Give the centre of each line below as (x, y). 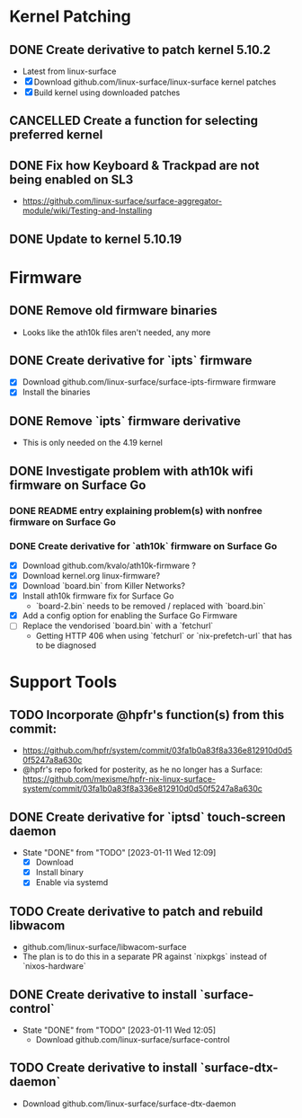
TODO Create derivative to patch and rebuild (136, 911)
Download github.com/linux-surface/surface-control (133, 1039)
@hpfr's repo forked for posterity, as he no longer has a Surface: (142, 769)
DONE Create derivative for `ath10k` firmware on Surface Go (143, 546)
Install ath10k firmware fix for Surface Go (98, 596)
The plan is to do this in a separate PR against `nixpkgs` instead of (145, 957)
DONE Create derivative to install (103, 994)
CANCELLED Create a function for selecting (134, 121)
